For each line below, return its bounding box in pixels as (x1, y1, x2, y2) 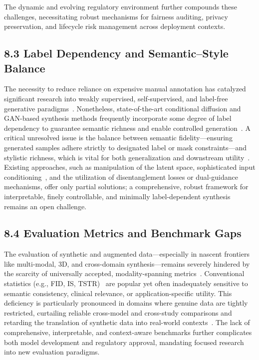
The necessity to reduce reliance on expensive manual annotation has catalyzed (4, 83, 246, 94)
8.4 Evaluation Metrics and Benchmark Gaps (4, 225, 242, 241)
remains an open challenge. (4, 201, 87, 211)
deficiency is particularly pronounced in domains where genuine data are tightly (4, 298, 248, 308)
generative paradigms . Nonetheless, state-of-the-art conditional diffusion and (4, 103, 241, 113)
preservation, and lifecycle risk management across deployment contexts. (4, 21, 226, 31)
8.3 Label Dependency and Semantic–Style (4, 45, 229, 61)
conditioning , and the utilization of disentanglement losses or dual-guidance (4, 171, 239, 182)
